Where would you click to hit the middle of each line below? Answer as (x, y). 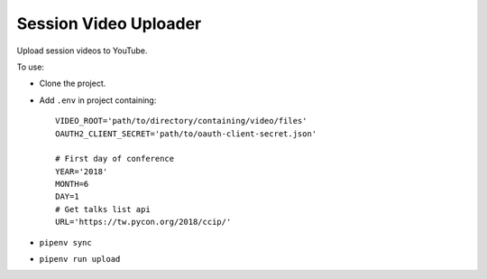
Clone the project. (73, 84)
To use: (31, 67)
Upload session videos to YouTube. (82, 51)
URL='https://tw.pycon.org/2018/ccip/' (143, 222)
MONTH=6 (72, 184)
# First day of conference (115, 159)
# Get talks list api (103, 209)
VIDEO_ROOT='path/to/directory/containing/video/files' (181, 121)
